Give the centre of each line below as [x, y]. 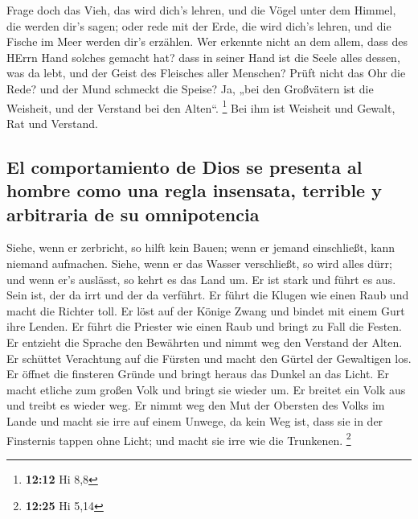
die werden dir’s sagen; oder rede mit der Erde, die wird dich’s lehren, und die [199, 25]
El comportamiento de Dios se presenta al [184, 166]
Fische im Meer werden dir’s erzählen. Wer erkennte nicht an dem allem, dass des [207, 41]
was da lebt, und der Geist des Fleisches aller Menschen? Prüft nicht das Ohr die [206, 73]
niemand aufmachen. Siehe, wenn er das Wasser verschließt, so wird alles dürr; [199, 263]
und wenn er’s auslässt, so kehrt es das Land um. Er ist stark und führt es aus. [201, 279]
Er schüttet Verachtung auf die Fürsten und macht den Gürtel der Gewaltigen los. [209, 358]
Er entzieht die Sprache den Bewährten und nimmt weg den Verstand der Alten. [205, 342]
